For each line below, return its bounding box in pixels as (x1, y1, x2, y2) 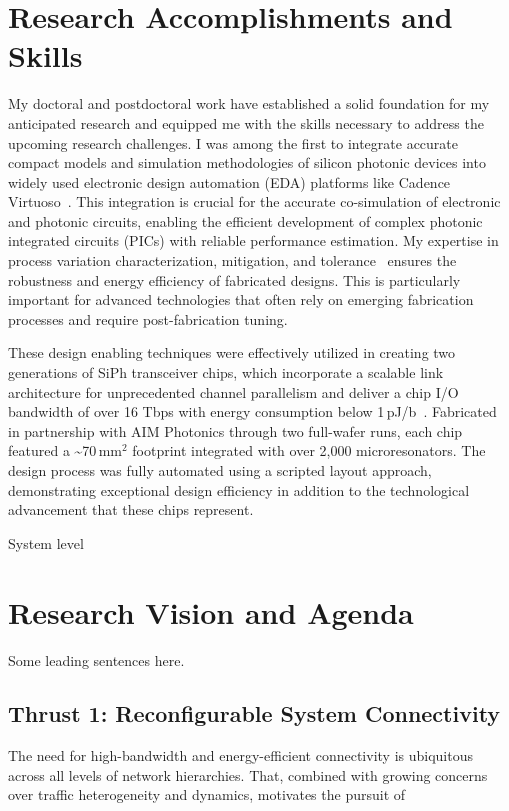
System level (8, 532, 84, 553)
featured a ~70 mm (8, 440, 122, 461)
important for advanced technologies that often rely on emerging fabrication (8, 289, 474, 310)
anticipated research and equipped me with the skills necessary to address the (8, 112, 484, 133)
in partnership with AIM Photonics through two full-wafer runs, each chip (8, 420, 463, 441)
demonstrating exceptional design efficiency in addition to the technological (8, 479, 470, 500)
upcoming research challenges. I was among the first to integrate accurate (8, 132, 459, 153)
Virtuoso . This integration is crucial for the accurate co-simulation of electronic (8, 191, 501, 212)
